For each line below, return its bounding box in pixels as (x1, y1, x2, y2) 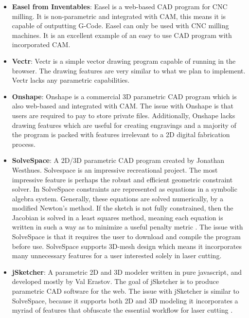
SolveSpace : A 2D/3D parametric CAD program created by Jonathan (12, 155, 225, 165)
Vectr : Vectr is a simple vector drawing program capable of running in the (12, 55, 236, 66)
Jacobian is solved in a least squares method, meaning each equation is (12, 212, 223, 222)
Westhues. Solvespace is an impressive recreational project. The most (12, 164, 218, 175)
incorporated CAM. (12, 39, 71, 50)
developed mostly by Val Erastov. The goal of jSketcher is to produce (12, 276, 219, 286)
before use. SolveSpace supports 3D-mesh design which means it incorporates (12, 241, 242, 251)
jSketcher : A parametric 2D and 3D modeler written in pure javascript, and (12, 266, 242, 277)
